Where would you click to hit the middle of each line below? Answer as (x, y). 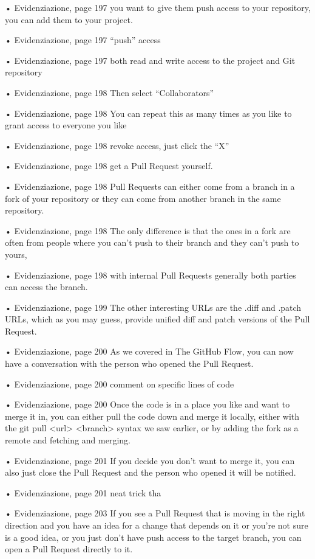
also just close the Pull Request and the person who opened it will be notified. (151, 472)
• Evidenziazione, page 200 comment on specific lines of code (120, 384)
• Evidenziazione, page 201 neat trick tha (83, 492)
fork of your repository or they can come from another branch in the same (143, 198)
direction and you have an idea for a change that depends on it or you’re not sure (157, 525)
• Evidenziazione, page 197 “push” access (83, 40)
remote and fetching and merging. (68, 440)
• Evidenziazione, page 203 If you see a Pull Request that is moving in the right (155, 513)
